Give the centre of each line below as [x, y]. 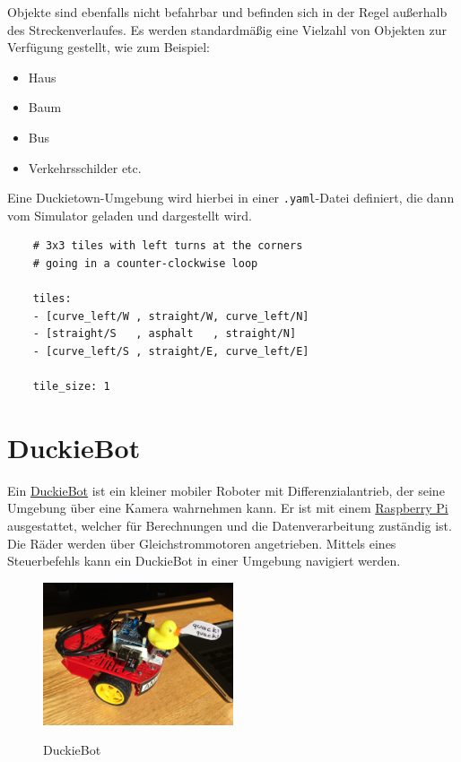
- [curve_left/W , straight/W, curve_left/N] [171, 316]
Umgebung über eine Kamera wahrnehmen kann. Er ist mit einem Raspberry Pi [228, 508]
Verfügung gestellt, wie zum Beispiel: [109, 47]
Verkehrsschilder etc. [85, 167]
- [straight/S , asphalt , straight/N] [165, 334]
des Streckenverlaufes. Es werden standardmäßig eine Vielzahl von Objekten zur [227, 29]
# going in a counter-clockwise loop [145, 264]
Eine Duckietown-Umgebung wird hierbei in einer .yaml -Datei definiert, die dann [231, 198]
